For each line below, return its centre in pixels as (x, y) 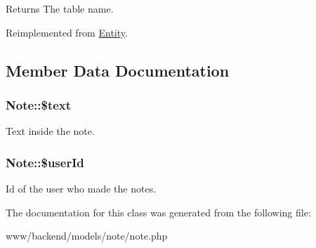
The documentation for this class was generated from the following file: (158, 212)
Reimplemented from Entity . (67, 32)
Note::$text (39, 104)
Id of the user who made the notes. (81, 188)
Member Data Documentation (118, 70)
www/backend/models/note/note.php (87, 236)
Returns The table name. (60, 8)
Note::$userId (45, 162)
